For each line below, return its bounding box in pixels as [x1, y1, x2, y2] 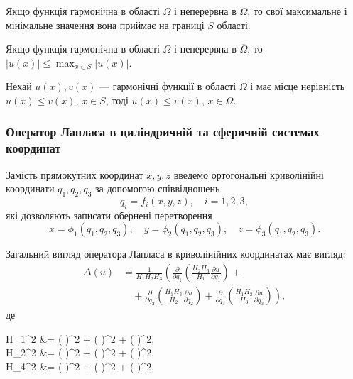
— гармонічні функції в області [99, 79, 237, 94]
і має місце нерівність [250, 79, 345, 94]
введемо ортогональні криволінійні [173, 167, 324, 182]
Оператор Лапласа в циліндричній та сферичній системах [6, 123, 320, 141]
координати [6, 181, 55, 196]
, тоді [105, 92, 129, 107]
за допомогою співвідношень [95, 181, 220, 196]
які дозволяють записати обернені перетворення [6, 207, 212, 222]
